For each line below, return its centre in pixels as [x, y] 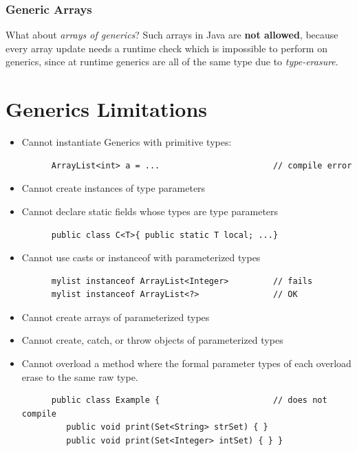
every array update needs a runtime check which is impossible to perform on [166, 48]
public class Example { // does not [189, 400]
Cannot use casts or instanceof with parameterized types [141, 257]
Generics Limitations [107, 109]
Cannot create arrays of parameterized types [116, 317]
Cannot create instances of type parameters [113, 188]
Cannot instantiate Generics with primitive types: [127, 142]
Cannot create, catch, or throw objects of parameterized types [152, 340]
